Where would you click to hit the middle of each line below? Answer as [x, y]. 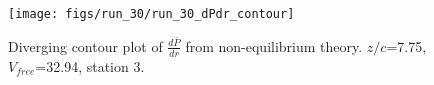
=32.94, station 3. [90, 65]
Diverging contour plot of [85, 45]
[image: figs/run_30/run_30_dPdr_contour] [151, 14]
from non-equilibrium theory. [274, 45]
